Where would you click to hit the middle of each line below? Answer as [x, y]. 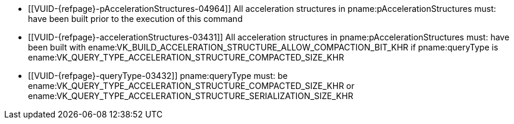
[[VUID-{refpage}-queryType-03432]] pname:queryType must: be [158, 76]
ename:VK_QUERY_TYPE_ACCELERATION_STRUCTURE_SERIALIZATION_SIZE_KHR [191, 96]
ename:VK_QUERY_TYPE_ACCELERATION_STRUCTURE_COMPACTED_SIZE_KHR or [191, 86]
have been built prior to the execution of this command [135, 19]
